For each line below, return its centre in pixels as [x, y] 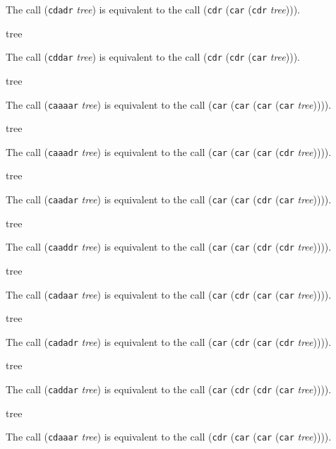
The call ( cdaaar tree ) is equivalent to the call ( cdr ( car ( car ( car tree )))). [169, 437]
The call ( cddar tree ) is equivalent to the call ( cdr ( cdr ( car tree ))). [153, 57]
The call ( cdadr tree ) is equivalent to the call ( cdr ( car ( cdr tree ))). [153, 9]
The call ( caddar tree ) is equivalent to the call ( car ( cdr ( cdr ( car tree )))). [169, 389]
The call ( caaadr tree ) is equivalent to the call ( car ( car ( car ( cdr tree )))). [169, 151]
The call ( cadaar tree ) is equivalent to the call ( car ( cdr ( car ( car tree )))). [169, 294]
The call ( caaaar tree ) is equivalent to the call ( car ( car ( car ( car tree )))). [169, 104]
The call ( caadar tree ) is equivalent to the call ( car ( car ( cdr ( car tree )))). [169, 199]
